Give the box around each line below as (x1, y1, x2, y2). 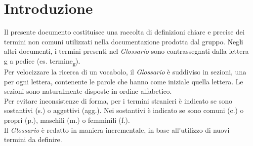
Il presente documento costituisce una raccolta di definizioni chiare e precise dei (4, 27, 245, 37)
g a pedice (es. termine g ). (4, 55, 81, 67)
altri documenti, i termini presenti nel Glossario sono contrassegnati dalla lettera (4, 46, 249, 56)
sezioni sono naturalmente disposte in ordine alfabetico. (4, 86, 172, 96)
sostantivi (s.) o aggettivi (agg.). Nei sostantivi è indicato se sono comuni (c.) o (4, 105, 244, 115)
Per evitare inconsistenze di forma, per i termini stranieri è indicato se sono (4, 95, 233, 106)
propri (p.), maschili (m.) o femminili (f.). (4, 115, 130, 125)
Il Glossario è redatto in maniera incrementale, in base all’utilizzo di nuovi (4, 124, 230, 135)
